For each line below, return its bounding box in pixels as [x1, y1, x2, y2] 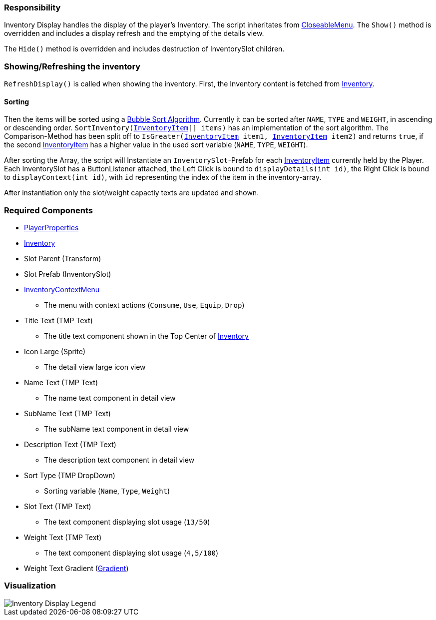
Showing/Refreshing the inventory [4, 61, 141, 71]
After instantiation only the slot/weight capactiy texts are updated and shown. [4, 188, 259, 197]
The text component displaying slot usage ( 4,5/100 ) [44, 549, 219, 558]
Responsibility [4, 2, 61, 12]
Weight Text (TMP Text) [24, 533, 102, 542]
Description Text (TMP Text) [24, 440, 116, 449]
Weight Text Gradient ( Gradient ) [24, 564, 129, 573]
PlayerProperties [24, 223, 79, 232]
